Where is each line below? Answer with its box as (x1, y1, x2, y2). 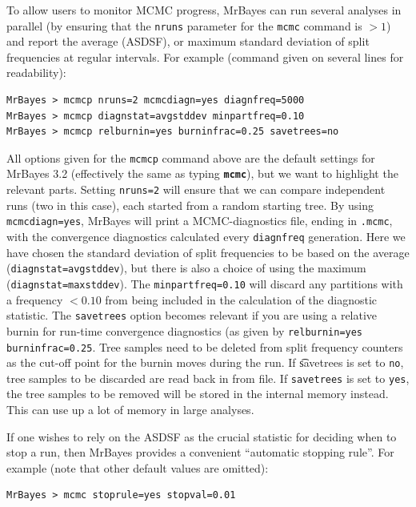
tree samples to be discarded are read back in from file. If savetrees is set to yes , (6, 369, 410, 386)
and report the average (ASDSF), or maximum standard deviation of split (6, 33, 370, 50)
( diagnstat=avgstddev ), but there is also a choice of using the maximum (6, 260, 366, 276)
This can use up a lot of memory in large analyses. (6, 401, 254, 418)
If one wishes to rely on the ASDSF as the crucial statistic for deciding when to (6, 428, 397, 445)
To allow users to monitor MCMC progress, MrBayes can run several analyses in (6, 2, 402, 18)
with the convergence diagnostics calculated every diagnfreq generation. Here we (6, 228, 406, 245)
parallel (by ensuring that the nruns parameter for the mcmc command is (6, 17, 362, 34)
